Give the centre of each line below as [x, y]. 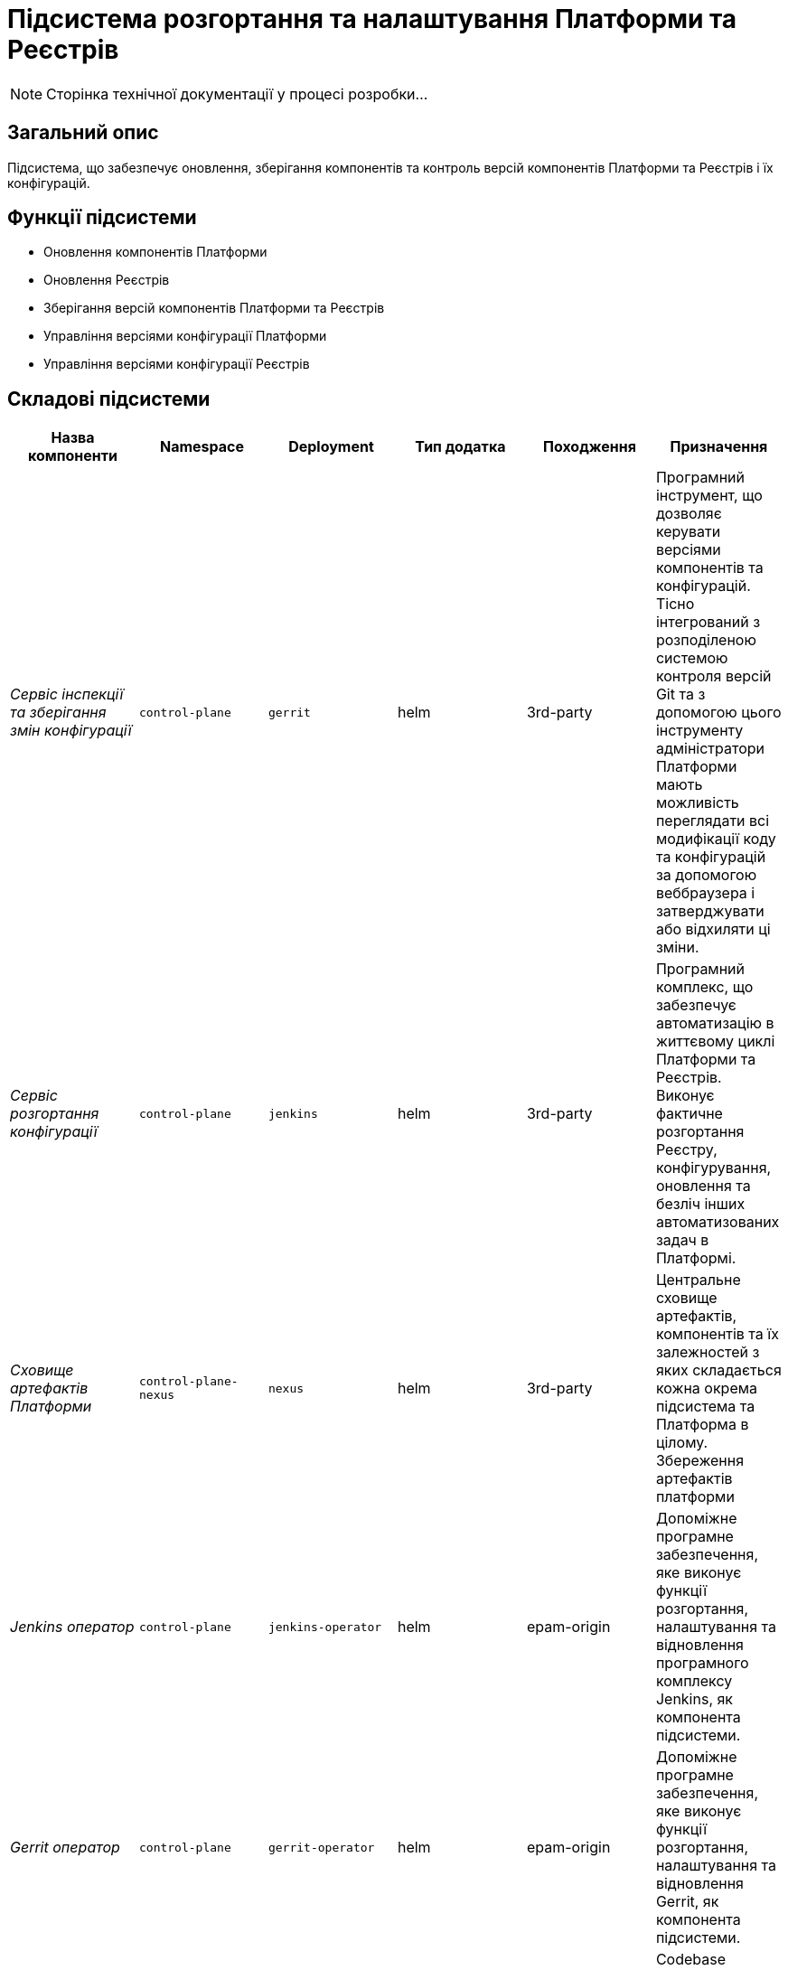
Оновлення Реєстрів [107, 280]
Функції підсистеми [102, 218]
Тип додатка [460, 447]
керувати [688, 532]
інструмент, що [709, 496]
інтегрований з [708, 622]
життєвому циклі [715, 1041]
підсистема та [705, 1407]
